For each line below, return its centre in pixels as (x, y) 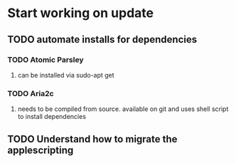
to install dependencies (52, 117)
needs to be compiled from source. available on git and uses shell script (123, 109)
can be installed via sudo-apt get (66, 75)
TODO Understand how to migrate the (92, 139)
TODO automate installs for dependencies (102, 40)
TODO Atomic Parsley (45, 60)
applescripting (41, 150)
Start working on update (81, 13)
